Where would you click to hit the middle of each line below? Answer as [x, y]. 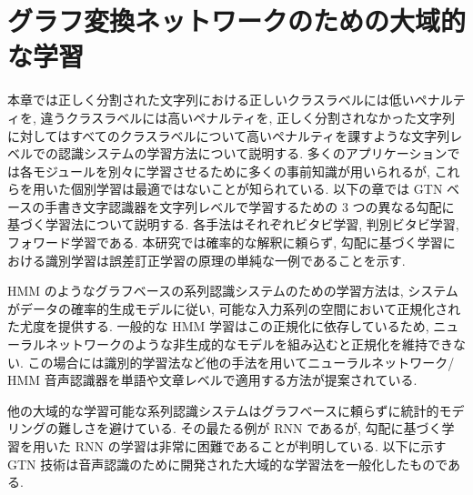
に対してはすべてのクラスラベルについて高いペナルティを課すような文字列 [229, 135]
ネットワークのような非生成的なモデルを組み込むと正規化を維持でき [249, 344]
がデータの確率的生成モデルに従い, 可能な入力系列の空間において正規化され [234, 308]
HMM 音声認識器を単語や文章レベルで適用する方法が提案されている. [212, 380]
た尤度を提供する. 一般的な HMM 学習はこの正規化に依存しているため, [218, 326]
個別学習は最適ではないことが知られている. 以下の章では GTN [257, 189]
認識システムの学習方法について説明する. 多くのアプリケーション [252, 153]
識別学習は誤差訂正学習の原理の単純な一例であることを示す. [225, 260]
